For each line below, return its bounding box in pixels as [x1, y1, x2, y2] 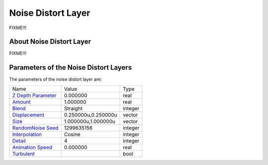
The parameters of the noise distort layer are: [9, 77, 102, 82]
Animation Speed [12, 144, 53, 151]
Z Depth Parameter [12, 92, 57, 99]
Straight [64, 105, 83, 112]
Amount [12, 98, 31, 105]
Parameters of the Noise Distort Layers [9, 63, 132, 72]
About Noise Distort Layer [9, 38, 91, 46]
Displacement [12, 111, 45, 118]
